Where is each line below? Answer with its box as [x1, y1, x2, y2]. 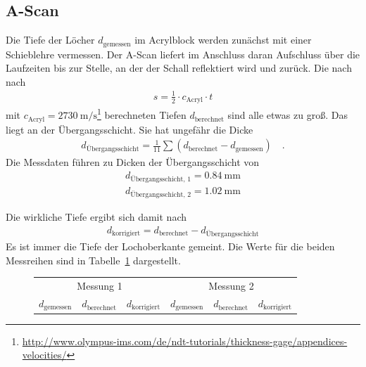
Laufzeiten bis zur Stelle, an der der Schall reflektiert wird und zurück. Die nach [6, 60, 352, 75]
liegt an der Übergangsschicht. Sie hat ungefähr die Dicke [6, 122, 253, 136]
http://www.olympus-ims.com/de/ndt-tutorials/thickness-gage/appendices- [22, 333, 348, 348]
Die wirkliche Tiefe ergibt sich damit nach [6, 210, 187, 224]
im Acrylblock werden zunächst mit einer [134, 32, 312, 47]
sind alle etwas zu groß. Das [227, 108, 348, 122]
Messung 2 [208, 278, 254, 292]
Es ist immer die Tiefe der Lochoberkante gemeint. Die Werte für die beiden [6, 239, 335, 254]
